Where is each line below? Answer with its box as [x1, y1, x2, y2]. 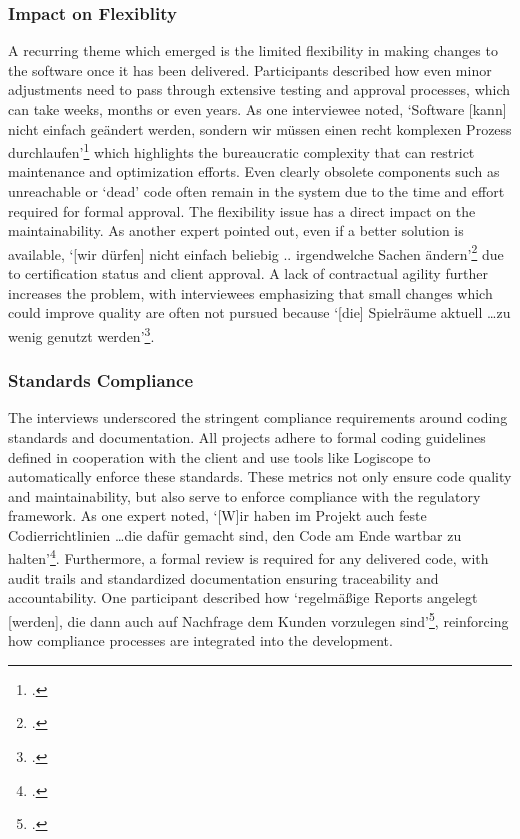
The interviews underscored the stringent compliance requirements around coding [8, 407, 508, 428]
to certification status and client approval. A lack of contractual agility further [8, 263, 488, 284]
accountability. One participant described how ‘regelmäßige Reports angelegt [8, 587, 478, 608]
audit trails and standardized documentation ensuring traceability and [8, 567, 439, 588]
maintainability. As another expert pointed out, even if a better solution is [8, 220, 464, 241]
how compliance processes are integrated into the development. [8, 630, 393, 651]
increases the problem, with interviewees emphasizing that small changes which [8, 282, 493, 303]
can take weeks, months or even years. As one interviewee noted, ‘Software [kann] [8, 99, 507, 119]
